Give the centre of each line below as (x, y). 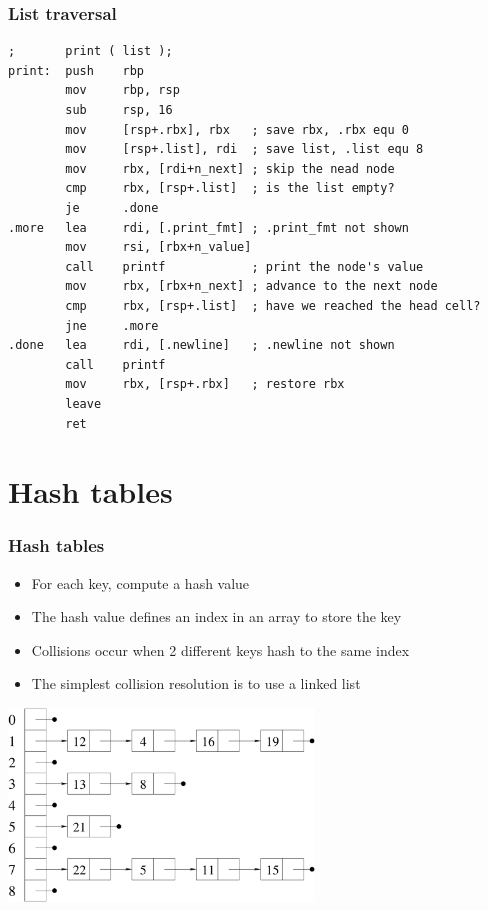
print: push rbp (76, 70)
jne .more (112, 325)
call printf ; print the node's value (244, 266)
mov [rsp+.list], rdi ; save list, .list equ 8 (244, 149)
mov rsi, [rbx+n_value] (158, 247)
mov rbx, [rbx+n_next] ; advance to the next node (251, 286)
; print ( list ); (90, 51)
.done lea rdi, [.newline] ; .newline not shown (201, 345)
